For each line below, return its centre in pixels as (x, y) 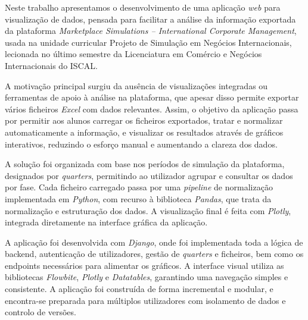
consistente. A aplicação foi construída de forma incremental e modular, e (139, 289)
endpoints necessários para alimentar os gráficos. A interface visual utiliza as (144, 265)
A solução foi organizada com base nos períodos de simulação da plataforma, (145, 164)
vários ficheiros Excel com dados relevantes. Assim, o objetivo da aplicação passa (152, 109)
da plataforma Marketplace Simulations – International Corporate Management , (151, 31)
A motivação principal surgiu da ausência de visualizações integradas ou (136, 85)
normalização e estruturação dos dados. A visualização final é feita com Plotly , (148, 210)
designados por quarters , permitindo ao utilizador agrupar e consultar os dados (149, 175)
